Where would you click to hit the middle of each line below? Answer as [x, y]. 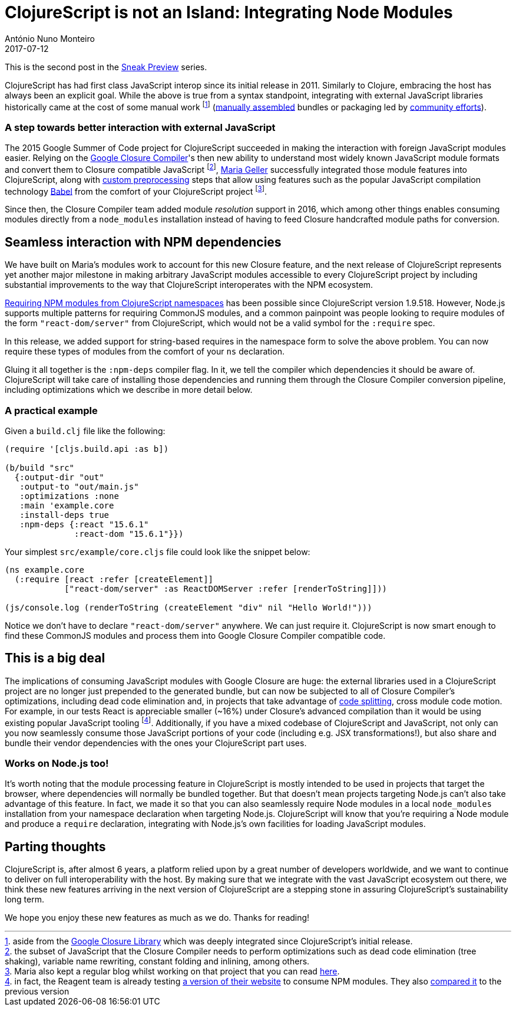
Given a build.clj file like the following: [85, 431]
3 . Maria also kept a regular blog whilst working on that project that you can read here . [172, 971]
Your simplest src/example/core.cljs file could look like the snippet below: [158, 552]
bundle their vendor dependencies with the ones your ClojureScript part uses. [156, 743]
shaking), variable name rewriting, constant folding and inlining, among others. [157, 961]
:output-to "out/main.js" [79, 487]
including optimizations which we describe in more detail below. [129, 390]
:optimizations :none [69, 496]
